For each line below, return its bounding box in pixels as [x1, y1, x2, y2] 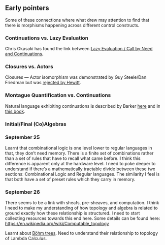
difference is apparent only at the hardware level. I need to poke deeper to [5, 160, 156, 166]
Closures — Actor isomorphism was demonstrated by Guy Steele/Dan [5, 74, 147, 80]
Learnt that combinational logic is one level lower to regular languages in [5, 145, 153, 151]
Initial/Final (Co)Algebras [5, 121, 66, 127]
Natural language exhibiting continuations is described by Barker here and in [5, 103, 161, 109]
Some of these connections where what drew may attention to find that [5, 17, 149, 23]
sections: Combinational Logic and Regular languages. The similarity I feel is [5, 171, 160, 177]
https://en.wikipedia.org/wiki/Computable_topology [5, 221, 109, 227]
